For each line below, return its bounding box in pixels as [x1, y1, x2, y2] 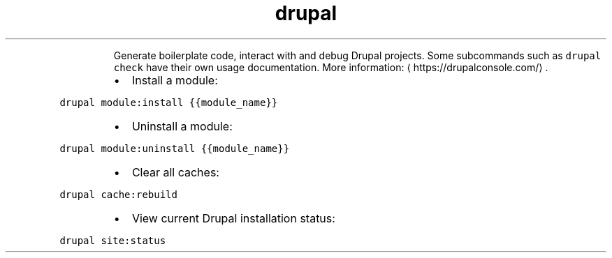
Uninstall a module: [131, 119, 233, 133]
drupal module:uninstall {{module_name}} [59, 142, 290, 154]
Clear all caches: [131, 165, 219, 179]
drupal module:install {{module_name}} [59, 96, 278, 108]
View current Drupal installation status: [131, 211, 335, 225]
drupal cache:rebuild [59, 188, 177, 200]
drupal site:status [59, 234, 166, 246]
